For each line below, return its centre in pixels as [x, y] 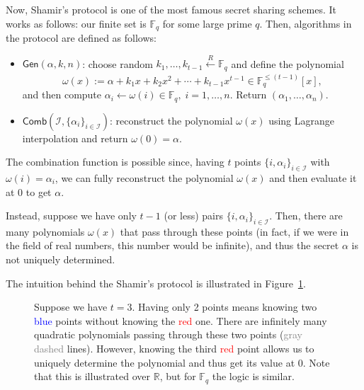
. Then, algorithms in [306, 23]
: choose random [118, 63]
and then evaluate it [313, 177]
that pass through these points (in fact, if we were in [234, 231]
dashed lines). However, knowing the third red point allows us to [174, 349]
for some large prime [207, 23]
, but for [178, 376]
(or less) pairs [193, 216]
